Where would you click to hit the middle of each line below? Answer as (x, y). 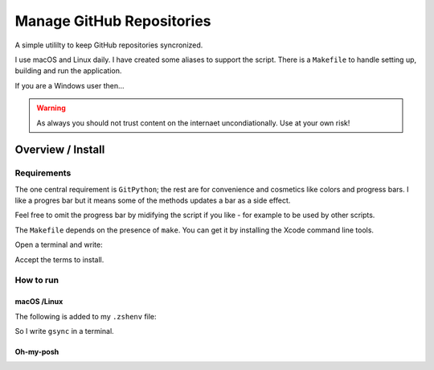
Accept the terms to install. (59, 259)
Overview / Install (60, 150)
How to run (37, 280)
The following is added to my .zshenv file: (86, 316)
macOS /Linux (39, 302)
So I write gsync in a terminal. (64, 331)
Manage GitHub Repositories (113, 21)
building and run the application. (68, 71)
